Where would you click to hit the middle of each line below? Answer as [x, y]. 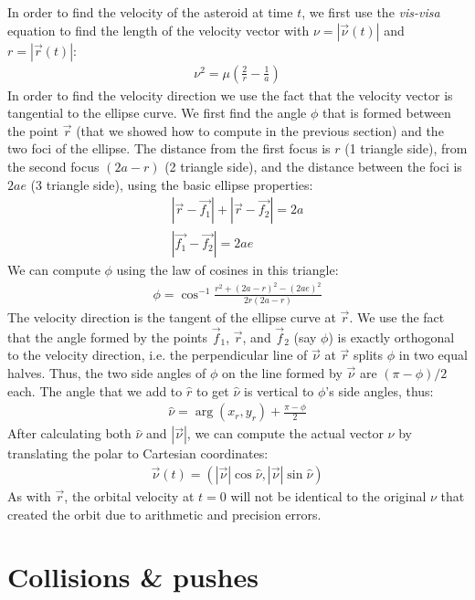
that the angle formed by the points [108, 337]
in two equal [433, 355]
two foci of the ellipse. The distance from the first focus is [169, 148]
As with [29, 495]
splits [369, 355]
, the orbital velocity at [129, 495]
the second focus [53, 166]
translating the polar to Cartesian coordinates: [138, 453]
